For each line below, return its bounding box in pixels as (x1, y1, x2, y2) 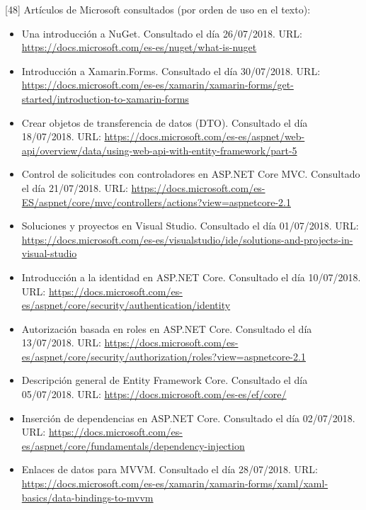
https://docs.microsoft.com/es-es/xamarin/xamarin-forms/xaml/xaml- (21, 476, 328, 491)
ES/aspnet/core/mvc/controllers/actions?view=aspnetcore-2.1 (21, 194, 291, 209)
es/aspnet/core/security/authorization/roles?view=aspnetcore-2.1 (21, 348, 306, 363)
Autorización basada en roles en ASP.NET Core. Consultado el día (21, 321, 312, 336)
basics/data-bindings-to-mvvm (21, 489, 154, 504)
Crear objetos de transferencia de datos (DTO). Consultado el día (21, 115, 308, 130)
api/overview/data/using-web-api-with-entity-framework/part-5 (21, 142, 297, 157)
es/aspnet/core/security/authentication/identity (21, 297, 231, 312)
